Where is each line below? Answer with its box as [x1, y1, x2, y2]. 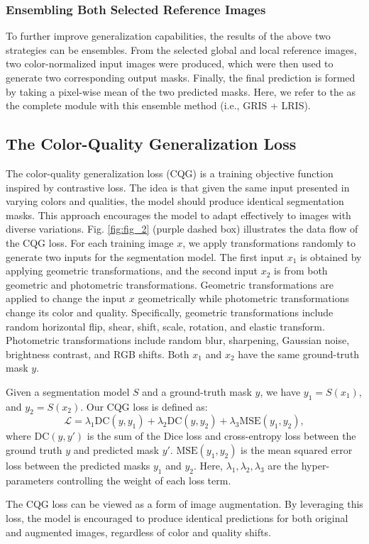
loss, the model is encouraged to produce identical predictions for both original [6, 511, 348, 526]
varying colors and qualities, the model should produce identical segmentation [6, 194, 344, 209]
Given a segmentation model [6, 384, 130, 399]
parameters [6, 472, 54, 487]
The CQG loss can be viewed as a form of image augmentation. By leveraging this [6, 496, 363, 511]
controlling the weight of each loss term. [57, 472, 231, 487]
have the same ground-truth [238, 346, 360, 361]
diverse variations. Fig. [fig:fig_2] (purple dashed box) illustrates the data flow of [6, 221, 358, 236]
